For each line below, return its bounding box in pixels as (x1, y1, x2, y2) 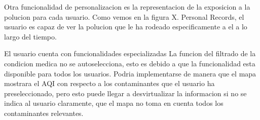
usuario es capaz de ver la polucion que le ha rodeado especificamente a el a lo (4, 21, 247, 32)
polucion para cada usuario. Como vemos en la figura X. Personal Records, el (4, 11, 244, 22)
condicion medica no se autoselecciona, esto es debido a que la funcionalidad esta (4, 58, 255, 68)
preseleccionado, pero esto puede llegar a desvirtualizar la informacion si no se (4, 88, 247, 98)
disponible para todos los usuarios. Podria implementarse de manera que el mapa (4, 68, 256, 78)
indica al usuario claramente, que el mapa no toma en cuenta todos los (4, 98, 224, 108)
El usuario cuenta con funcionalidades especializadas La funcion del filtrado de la (4, 48, 256, 59)
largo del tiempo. (4, 31, 57, 42)
